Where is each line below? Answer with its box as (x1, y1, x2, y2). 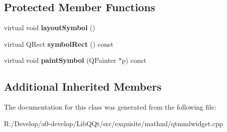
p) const (122, 55, 146, 65)
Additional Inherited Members (4, 79, 162, 94)
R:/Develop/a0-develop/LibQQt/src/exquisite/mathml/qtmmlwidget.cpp (4, 118, 223, 128)
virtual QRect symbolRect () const (4, 38, 114, 49)
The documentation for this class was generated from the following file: (4, 102, 216, 112)
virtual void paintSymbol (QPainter (4, 55, 116, 65)
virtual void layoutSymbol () (4, 22, 95, 33)
